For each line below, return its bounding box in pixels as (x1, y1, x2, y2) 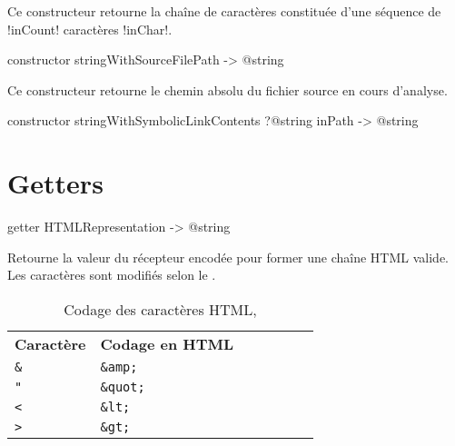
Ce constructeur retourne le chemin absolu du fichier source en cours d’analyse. (7, 80, 448, 99)
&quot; (100, 379, 145, 394)
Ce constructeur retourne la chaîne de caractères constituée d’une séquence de (7, 2, 441, 20)
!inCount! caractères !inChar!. (7, 19, 173, 38)
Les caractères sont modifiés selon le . (7, 265, 216, 284)
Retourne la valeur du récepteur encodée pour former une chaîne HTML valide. (7, 247, 449, 266)
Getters (7, 164, 104, 202)
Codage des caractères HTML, (64, 298, 257, 320)
